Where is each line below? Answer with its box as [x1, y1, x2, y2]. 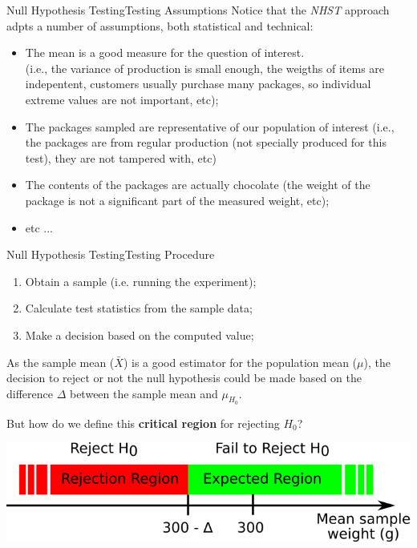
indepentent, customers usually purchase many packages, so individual [25, 75, 371, 92]
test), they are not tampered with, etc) [25, 149, 217, 166]
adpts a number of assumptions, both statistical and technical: [6, 17, 314, 34]
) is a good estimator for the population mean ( [123, 353, 358, 370]
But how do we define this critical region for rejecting [6, 414, 280, 431]
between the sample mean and [69, 385, 218, 401]
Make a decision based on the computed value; [25, 326, 254, 343]
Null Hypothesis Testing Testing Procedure [6, 246, 215, 263]
